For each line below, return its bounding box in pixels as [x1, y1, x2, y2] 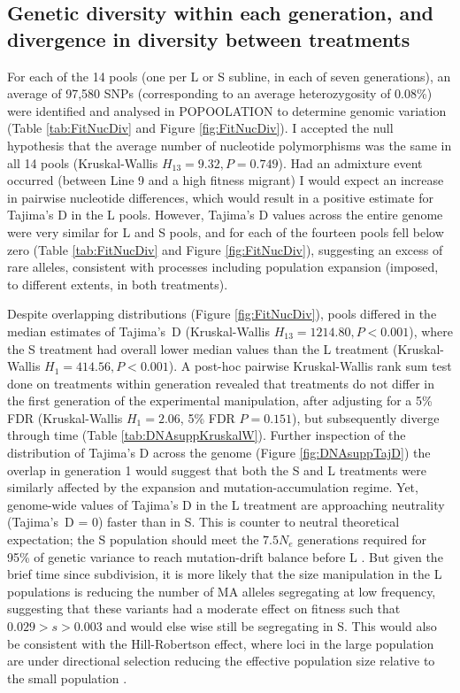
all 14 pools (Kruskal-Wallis [7, 153, 158, 172]
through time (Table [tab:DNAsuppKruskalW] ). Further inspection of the [7, 426, 406, 444]
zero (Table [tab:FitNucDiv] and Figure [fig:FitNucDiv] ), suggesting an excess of [7, 240, 443, 258]
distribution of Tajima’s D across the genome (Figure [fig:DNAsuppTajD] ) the [7, 443, 431, 462]
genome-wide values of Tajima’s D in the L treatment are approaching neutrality [7, 495, 445, 513]
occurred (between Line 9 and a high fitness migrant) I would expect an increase [7, 171, 444, 189]
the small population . [7, 668, 127, 687]
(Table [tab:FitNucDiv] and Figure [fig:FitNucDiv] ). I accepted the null [7, 119, 394, 137]
